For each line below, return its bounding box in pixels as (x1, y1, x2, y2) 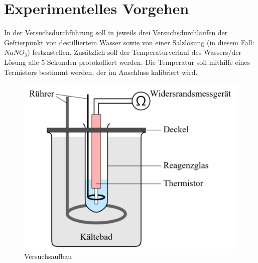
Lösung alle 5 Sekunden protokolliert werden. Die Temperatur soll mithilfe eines (4, 56, 250, 67)
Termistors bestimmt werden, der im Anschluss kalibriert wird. (4, 66, 198, 77)
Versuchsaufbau (24, 251, 72, 261)
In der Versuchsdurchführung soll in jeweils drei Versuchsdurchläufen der (4, 27, 228, 38)
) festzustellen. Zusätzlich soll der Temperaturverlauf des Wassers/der (27, 47, 241, 57)
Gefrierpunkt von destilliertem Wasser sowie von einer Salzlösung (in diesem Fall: (4, 37, 254, 47)
